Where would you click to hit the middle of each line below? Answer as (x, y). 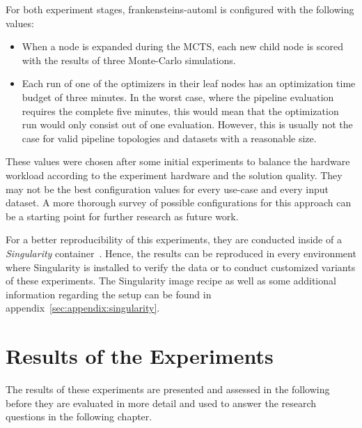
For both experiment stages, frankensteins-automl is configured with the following (180, 9)
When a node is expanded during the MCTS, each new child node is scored (182, 46)
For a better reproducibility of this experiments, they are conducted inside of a (174, 239)
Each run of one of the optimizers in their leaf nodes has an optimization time (189, 83)
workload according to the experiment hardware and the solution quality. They (174, 175)
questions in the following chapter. (79, 416)
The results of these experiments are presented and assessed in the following (168, 389)
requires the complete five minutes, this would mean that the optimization (180, 110)
